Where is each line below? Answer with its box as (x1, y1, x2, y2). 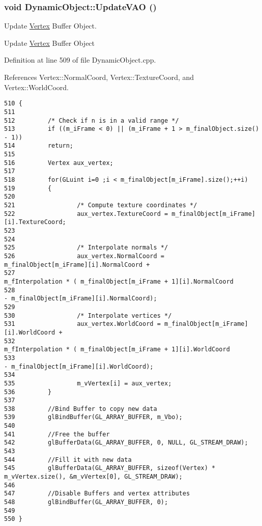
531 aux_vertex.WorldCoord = (4, 320, 161, 328)
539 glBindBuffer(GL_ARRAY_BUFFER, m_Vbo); (4, 413, 183, 421)
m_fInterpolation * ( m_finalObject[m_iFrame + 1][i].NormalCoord (4, 278, 234, 285)
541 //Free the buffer (4, 430, 110, 438)
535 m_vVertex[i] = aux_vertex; (4, 379, 172, 387)
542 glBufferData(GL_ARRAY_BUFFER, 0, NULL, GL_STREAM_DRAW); (4, 439, 248, 447)
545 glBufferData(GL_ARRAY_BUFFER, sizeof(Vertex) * (4, 464, 216, 472)
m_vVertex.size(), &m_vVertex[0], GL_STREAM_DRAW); (4, 473, 183, 481)
